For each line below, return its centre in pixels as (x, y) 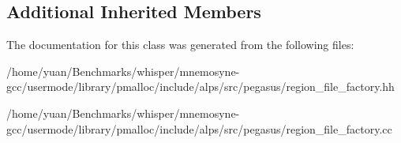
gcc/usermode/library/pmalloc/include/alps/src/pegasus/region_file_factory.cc (199, 128)
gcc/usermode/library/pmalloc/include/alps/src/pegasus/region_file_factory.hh (200, 87)
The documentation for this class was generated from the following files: (180, 45)
